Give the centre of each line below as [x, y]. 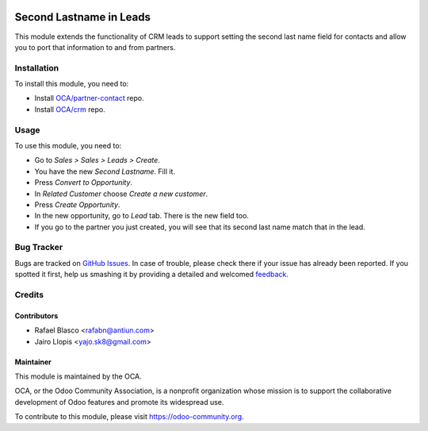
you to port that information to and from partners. [95, 47]
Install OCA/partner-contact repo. [89, 98]
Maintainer [33, 362]
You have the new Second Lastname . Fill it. [105, 171]
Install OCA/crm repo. [70, 109]
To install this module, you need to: [72, 84]
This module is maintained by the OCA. [78, 376]
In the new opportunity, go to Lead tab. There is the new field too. [142, 216]
